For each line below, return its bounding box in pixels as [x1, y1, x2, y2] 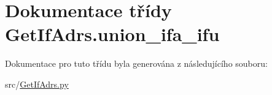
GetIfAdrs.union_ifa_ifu [5, 21, 220, 47]
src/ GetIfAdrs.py [5, 77, 69, 90]
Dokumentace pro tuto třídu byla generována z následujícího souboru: [5, 57, 268, 70]
